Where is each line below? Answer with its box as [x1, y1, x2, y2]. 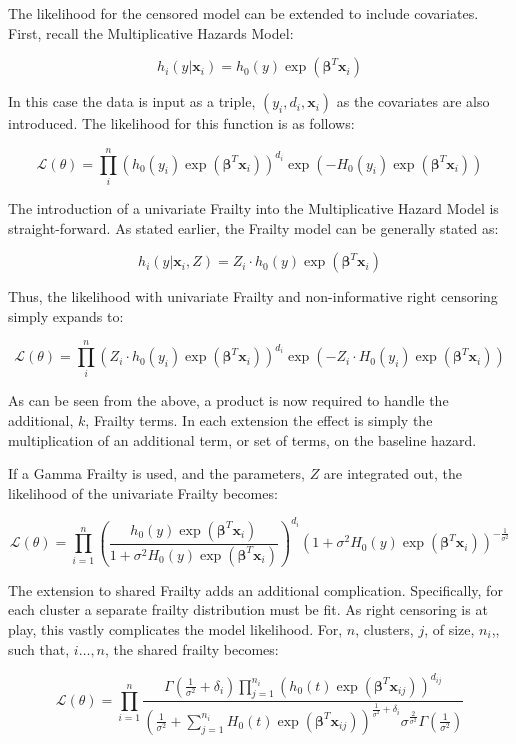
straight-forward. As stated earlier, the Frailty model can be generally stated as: [8, 217, 499, 238]
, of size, [424, 619, 475, 639]
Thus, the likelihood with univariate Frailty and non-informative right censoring [8, 286, 498, 307]
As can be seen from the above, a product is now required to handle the [8, 390, 449, 411]
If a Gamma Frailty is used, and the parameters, [8, 463, 305, 484]
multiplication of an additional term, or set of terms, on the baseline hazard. [8, 429, 477, 450]
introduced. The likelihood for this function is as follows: [8, 113, 355, 134]
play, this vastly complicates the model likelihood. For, [8, 619, 343, 639]
